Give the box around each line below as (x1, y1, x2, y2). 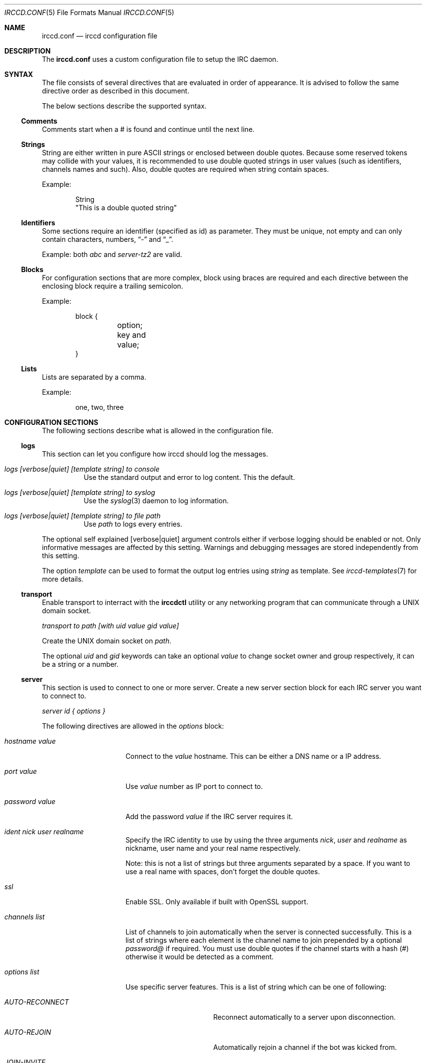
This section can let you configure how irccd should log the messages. (42, 450, 268, 458)
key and (117, 330, 146, 340)
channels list (4, 913, 45, 921)
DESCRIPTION (4, 47, 51, 55)
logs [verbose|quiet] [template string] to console (4, 465, 160, 473)
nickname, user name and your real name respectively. (125, 844, 301, 852)
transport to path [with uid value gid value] (42, 622, 179, 630)
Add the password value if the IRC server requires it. (125, 812, 293, 821)
